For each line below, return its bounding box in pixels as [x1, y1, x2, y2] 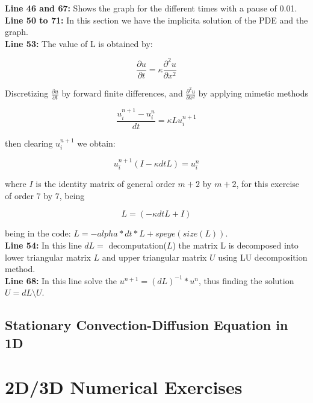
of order [5, 189, 34, 201]
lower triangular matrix [5, 250, 91, 263]
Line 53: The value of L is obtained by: [5, 37, 153, 49]
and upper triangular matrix [102, 250, 207, 263]
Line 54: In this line [5, 239, 82, 252]
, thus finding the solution [198, 274, 294, 287]
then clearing [5, 136, 53, 149]
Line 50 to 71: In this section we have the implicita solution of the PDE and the [5, 13, 308, 26]
